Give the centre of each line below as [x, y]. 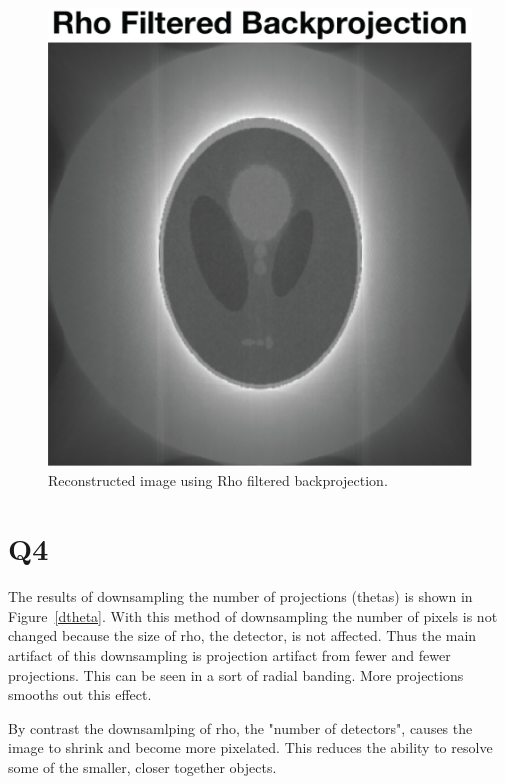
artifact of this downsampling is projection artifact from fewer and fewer [229, 655]
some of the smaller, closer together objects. [142, 767]
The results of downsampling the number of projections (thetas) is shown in [240, 596]
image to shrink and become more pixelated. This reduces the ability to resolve [250, 747]
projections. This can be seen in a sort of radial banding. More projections [236, 674]
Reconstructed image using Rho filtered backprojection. [218, 479]
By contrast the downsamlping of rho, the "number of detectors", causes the [240, 727]
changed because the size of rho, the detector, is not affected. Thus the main [242, 635]
